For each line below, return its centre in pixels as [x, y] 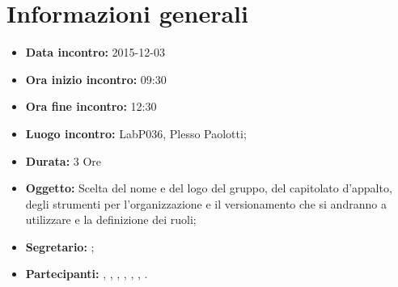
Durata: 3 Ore [64, 160]
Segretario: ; [60, 246]
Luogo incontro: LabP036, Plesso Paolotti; [136, 133]
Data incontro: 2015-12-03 [95, 52]
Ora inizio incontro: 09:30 [96, 79]
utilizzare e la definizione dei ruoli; [111, 219]
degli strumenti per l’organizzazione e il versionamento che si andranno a [206, 203]
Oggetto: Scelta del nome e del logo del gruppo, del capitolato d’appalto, [209, 188]
